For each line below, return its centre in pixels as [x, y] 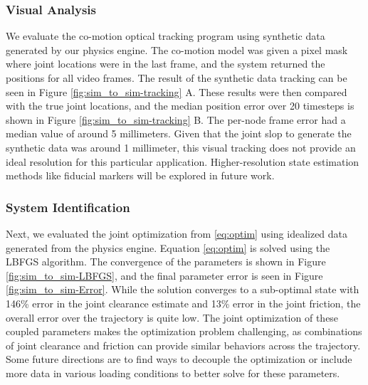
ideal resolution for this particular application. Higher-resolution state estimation [183, 161]
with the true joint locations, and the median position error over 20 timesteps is [180, 106]
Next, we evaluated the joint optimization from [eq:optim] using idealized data [177, 233]
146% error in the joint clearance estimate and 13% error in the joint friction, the [183, 303]
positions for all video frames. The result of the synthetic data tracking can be [177, 78]
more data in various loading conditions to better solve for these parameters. [173, 373]
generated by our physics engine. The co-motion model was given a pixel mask [177, 49]
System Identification [68, 207]
